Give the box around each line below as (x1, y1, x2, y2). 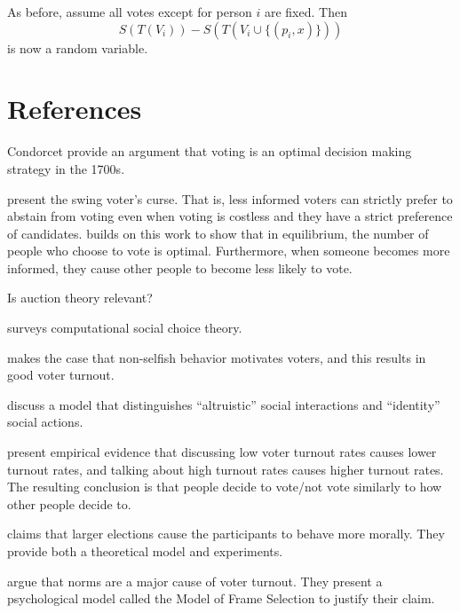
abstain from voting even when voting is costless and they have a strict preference (7, 207, 453, 225)
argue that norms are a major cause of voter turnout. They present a (7, 571, 383, 590)
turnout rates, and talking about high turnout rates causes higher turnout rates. (7, 460, 444, 478)
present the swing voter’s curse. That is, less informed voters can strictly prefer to (7, 189, 453, 208)
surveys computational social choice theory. (7, 318, 242, 337)
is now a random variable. (7, 38, 148, 57)
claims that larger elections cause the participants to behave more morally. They (7, 524, 445, 543)
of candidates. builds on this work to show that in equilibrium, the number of (7, 224, 429, 242)
